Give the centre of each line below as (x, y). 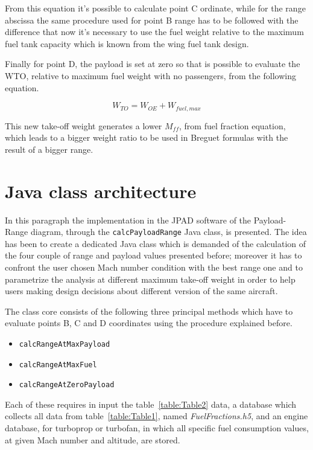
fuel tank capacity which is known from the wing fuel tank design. (127, 43)
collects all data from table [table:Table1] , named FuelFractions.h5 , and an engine (156, 416)
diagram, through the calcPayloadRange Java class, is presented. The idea (169, 232)
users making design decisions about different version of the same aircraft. (141, 291)
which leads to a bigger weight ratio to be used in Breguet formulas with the (147, 137)
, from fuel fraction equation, (232, 125)
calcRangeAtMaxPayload (65, 344)
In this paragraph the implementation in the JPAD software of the (128, 220)
